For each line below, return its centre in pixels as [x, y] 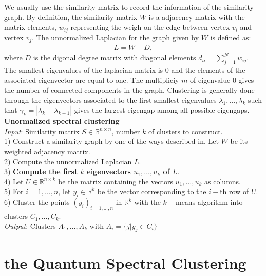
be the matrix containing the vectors [116, 181]
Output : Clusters [30, 226]
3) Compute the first [41, 171]
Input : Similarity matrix [42, 131]
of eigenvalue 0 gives [222, 80]
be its [239, 141]
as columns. [223, 181]
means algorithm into [209, 202]
